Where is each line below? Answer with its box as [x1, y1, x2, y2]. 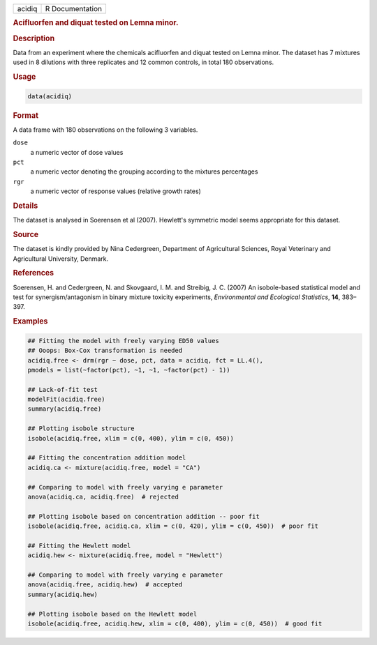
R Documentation [45, 4, 103, 13]
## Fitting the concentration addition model [27, 454, 186, 462]
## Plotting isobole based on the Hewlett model [27, 610, 198, 618]
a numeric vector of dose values [30, 148, 124, 156]
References [13, 268, 54, 278]
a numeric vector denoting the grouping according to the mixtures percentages [30, 167, 258, 176]
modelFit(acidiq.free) [27, 395, 105, 404]
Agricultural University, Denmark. [13, 255, 109, 263]
